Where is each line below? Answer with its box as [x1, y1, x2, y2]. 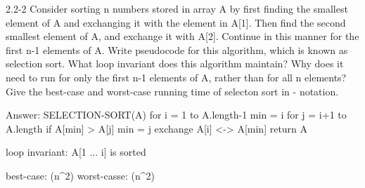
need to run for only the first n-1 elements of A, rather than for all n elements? [6, 69, 347, 84]
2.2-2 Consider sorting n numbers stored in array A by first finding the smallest [6, 1, 348, 15]
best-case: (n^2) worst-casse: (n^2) [6, 168, 155, 182]
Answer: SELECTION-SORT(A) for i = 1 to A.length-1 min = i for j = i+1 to [6, 107, 347, 122]
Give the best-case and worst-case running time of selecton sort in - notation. [6, 83, 339, 98]
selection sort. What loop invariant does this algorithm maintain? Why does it [6, 56, 344, 71]
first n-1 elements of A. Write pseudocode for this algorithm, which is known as [6, 42, 348, 57]
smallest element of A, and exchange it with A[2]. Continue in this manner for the [6, 29, 359, 43]
